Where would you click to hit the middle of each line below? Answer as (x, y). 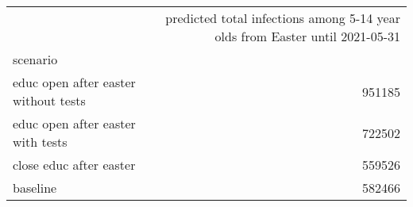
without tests (49, 100)
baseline (35, 188)
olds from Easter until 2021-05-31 (307, 36)
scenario (35, 59)
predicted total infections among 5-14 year (283, 18)
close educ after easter (74, 165)
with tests (40, 142)
